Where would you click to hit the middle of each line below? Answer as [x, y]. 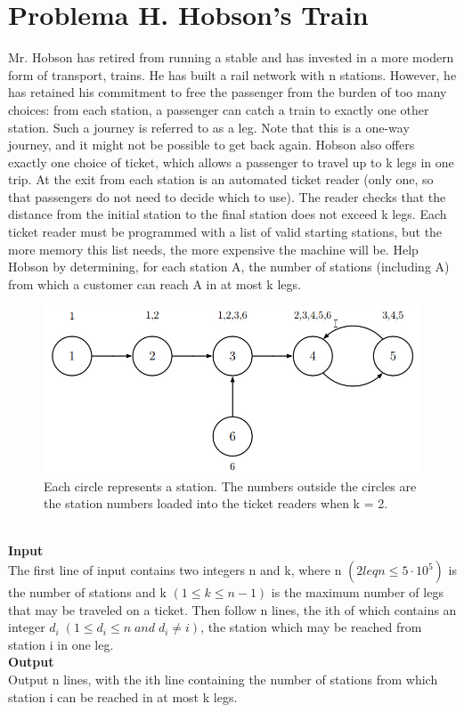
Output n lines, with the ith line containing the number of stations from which [223, 680]
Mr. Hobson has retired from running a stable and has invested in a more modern [231, 57]
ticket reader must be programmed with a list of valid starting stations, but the [225, 232]
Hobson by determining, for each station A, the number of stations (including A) [229, 267]
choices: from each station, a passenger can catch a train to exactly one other [219, 109]
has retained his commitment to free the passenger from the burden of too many [228, 92]
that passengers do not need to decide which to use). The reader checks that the [227, 196]
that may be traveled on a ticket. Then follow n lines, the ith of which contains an [232, 609]
